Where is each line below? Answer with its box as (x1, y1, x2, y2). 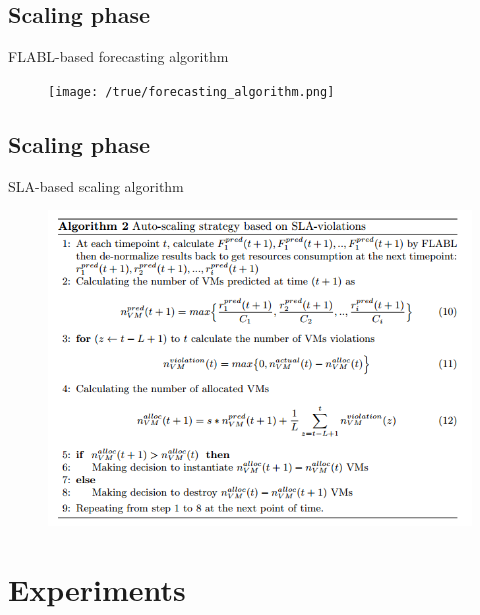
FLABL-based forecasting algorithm (8, 46, 229, 67)
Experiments (8, 568, 186, 609)
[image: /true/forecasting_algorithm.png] (48, 84, 335, 99)
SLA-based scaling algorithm (8, 175, 184, 196)
